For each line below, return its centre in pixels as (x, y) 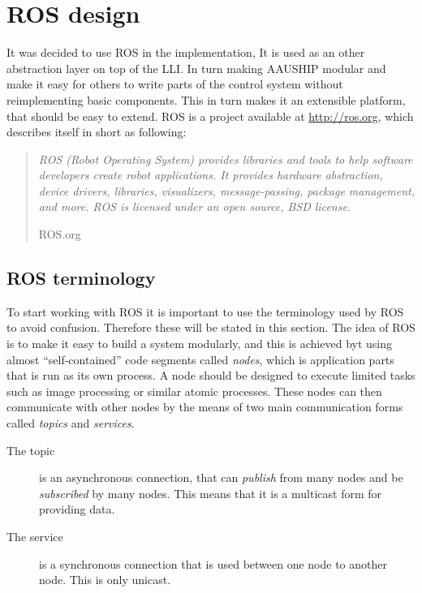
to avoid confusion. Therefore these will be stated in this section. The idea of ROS (211, 327)
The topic (31, 450)
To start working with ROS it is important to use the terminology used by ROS (205, 311)
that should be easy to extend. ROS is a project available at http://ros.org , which (210, 116)
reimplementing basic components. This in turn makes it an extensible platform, (206, 99)
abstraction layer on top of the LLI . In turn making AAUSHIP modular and (196, 68)
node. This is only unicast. (105, 580)
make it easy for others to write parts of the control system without (175, 84)
